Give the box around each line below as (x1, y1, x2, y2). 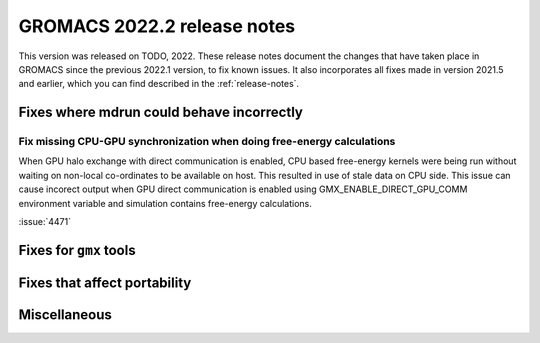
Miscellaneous (18, 306, 112, 323)
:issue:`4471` (18, 216, 72, 228)
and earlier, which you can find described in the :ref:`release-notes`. (18, 78, 300, 90)
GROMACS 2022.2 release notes (18, 15, 296, 37)
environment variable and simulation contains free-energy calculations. (18, 197, 312, 209)
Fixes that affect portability (18, 274, 192, 291)
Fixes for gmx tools (18, 241, 136, 259)
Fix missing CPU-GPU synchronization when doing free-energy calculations (18, 135, 396, 149)
